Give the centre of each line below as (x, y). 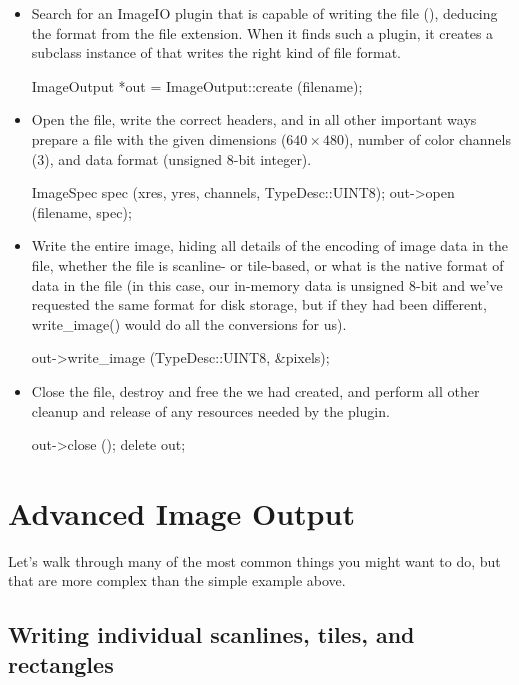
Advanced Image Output (181, 512)
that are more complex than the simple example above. (177, 580)
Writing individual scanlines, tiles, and (211, 634)
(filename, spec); (81, 211)
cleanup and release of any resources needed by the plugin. (210, 410)
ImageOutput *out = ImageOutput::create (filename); (197, 85)
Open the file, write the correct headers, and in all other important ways (254, 119)
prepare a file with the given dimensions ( (159, 138)
